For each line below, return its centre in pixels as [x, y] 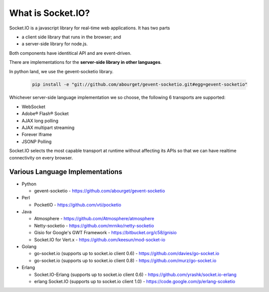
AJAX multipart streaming [48, 128]
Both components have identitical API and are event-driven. [70, 53]
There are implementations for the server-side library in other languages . [85, 62]
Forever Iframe [37, 135]
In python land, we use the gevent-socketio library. [62, 71]
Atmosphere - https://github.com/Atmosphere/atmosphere [94, 219]
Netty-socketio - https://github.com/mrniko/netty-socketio [94, 225]
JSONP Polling [37, 142]
